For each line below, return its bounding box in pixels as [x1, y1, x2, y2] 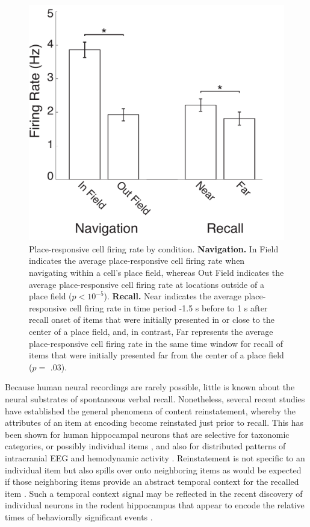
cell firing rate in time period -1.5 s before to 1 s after [69, 301, 268, 314]
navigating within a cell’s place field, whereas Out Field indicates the [29, 266, 284, 279]
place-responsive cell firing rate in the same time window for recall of [29, 337, 283, 349]
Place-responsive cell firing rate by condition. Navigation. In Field [29, 242, 279, 255]
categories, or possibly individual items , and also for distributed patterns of [5, 440, 286, 452]
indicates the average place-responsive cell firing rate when [29, 254, 245, 267]
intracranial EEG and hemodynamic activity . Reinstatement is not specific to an [5, 451, 305, 464]
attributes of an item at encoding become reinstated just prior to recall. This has [5, 416, 304, 429]
